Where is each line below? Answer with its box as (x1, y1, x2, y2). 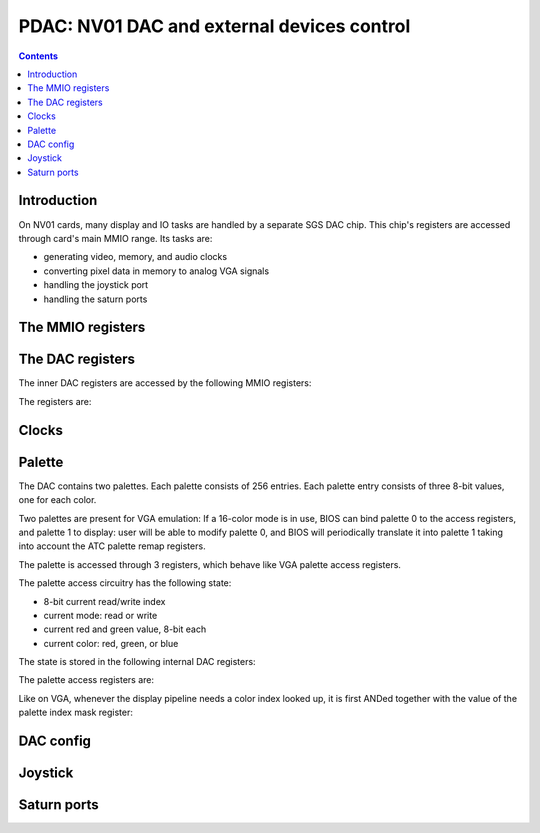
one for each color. (18, 494, 97, 506)
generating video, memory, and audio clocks (43, 251, 228, 263)
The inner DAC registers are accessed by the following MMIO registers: (18, 377, 312, 389)
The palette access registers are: (18, 674, 155, 686)
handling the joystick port (43, 279, 149, 291)
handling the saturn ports (43, 293, 148, 305)
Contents (18, 50, 59, 62)
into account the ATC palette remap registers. (18, 540, 206, 552)
